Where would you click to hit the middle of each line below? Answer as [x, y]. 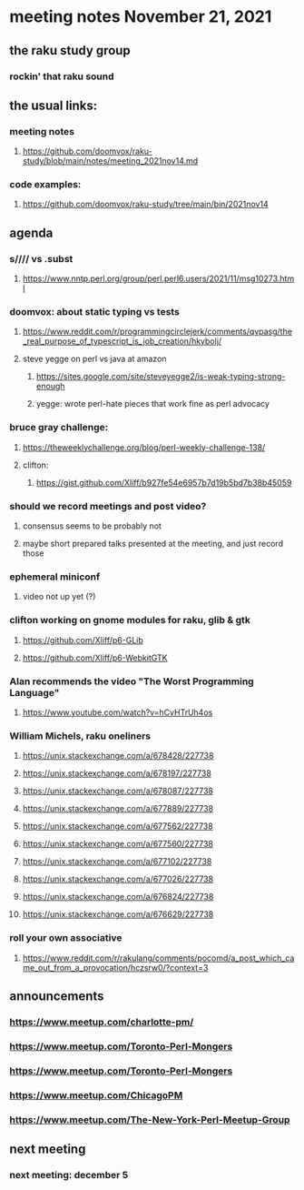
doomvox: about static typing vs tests [94, 312]
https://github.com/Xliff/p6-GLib [83, 640]
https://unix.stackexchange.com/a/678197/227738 [117, 773]
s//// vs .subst [41, 258]
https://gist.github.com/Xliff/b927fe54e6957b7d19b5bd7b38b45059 [164, 482]
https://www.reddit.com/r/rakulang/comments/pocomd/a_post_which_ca [158, 958]
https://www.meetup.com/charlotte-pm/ [102, 1022]
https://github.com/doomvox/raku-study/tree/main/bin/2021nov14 [146, 204]
